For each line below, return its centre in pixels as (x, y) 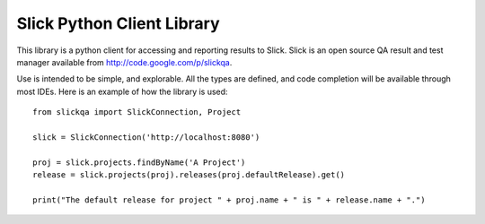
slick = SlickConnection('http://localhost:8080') (146, 137)
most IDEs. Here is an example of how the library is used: (122, 91)
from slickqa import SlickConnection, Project (137, 112)
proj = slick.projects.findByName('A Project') (139, 162)
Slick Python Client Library (118, 23)
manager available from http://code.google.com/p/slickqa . (124, 62)
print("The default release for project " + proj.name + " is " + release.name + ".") (229, 200)
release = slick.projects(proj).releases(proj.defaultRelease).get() (189, 175)
